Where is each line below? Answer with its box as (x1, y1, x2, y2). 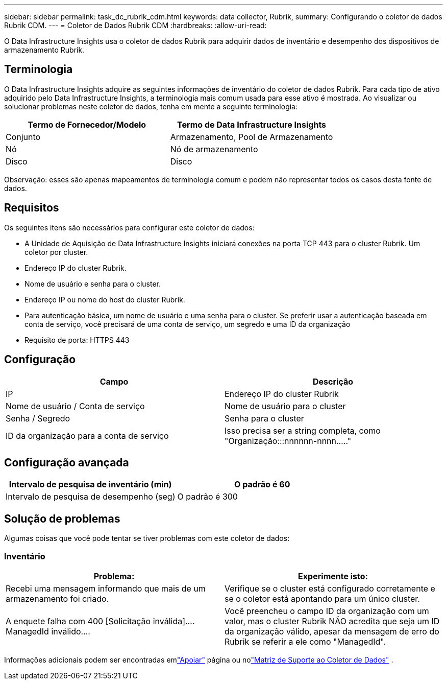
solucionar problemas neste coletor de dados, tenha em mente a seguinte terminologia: (4, 102, 297, 111)
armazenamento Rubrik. (4, 45, 85, 54)
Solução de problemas (4, 512, 120, 525)
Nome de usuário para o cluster (225, 400, 346, 411)
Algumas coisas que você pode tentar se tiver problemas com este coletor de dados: (4, 534, 290, 543)
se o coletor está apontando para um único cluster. (225, 593, 420, 604)
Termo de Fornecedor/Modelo (28, 119, 146, 130)
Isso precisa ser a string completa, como (225, 425, 381, 436)
